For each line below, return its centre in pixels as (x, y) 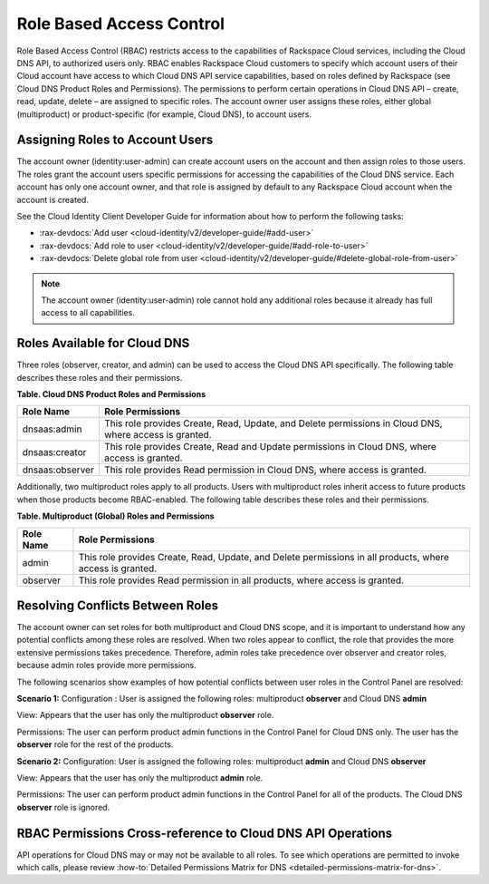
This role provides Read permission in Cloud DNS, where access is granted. (266, 470)
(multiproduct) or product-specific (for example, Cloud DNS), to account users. (164, 114)
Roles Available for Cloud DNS (103, 343)
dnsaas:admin (52, 429)
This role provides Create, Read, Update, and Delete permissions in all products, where (264, 557)
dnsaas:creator (54, 452)
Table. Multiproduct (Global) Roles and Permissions (115, 516)
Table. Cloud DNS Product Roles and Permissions (111, 394)
